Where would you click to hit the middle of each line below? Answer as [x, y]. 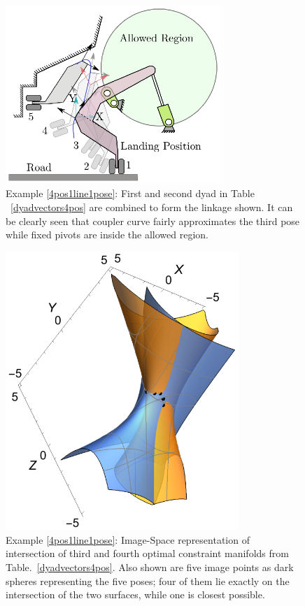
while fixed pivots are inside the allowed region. [107, 235]
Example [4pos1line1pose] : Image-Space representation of [128, 539]
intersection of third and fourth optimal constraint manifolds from [147, 553]
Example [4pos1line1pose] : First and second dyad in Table [130, 193]
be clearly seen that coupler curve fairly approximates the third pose [153, 221]
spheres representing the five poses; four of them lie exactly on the [148, 580]
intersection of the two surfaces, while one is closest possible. [135, 594]
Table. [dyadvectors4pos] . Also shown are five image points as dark [150, 567]
